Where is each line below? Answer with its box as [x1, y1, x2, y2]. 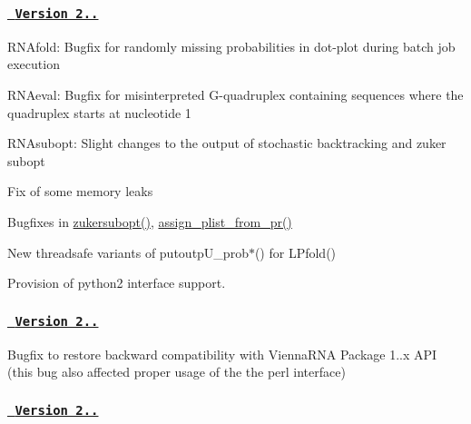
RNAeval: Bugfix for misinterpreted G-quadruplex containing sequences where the [7, 84, 464, 104]
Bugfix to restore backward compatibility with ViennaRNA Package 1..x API [7, 344, 437, 363]
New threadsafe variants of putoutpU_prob [7, 242, 249, 261]
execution [7, 54, 60, 74]
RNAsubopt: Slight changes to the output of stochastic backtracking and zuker [7, 133, 446, 153]
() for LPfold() [254, 242, 337, 261]
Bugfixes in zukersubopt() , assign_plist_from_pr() [7, 212, 292, 231]
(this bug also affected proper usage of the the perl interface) [7, 362, 346, 381]
